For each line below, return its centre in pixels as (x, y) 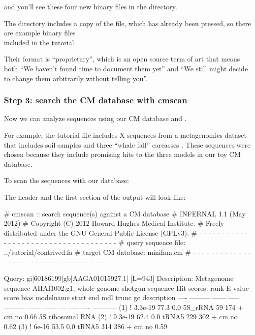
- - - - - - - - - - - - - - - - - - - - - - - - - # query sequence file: (95, 242)
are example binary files (40, 33)
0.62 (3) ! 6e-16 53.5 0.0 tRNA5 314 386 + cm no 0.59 (86, 326)
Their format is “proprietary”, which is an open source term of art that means (122, 59)
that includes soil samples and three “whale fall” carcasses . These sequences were (127, 144)
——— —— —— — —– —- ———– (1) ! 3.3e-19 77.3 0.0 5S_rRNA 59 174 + (124, 307)
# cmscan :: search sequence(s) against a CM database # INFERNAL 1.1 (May (125, 213)
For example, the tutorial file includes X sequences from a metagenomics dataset (125, 135)
